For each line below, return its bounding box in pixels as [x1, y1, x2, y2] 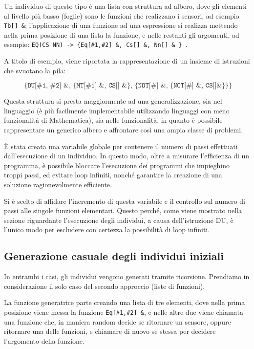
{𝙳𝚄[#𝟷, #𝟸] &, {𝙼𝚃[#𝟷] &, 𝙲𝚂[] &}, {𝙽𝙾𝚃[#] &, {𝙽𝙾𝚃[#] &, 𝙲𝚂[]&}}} [24, 82, 233, 89]
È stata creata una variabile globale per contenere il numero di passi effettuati [4, 141, 238, 151]
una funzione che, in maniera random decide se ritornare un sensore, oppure [4, 316, 231, 327]
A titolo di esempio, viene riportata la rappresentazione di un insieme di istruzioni [4, 56, 250, 66]
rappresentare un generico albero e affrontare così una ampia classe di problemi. [4, 125, 243, 135]
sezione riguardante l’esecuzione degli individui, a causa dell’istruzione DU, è [4, 215, 233, 225]
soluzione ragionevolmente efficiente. [4, 179, 112, 190]
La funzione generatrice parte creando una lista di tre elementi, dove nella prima [4, 297, 245, 307]
